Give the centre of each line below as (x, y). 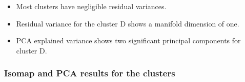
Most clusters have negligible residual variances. (91, 6)
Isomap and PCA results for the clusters (90, 73)
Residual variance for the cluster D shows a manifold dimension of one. (128, 23)
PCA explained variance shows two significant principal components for (128, 40)
